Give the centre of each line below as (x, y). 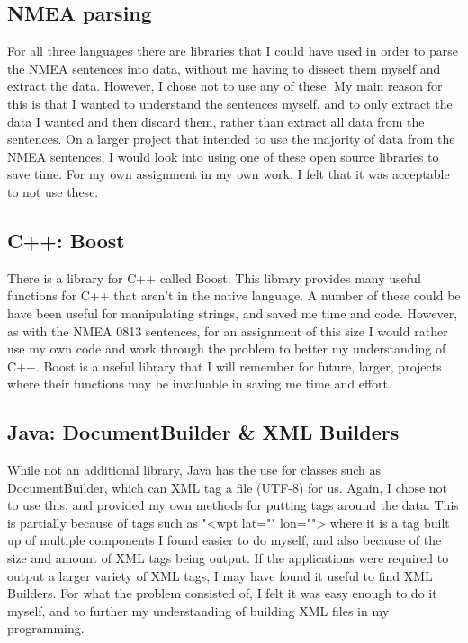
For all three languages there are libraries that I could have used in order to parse (233, 51)
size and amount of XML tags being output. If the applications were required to (228, 558)
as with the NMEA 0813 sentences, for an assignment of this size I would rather (228, 330)
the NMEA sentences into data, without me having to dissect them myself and (224, 68)
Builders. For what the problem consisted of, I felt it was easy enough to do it (222, 593)
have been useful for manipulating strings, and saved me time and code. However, (233, 313)
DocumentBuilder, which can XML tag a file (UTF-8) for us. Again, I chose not (228, 487)
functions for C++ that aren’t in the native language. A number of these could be (234, 295)
